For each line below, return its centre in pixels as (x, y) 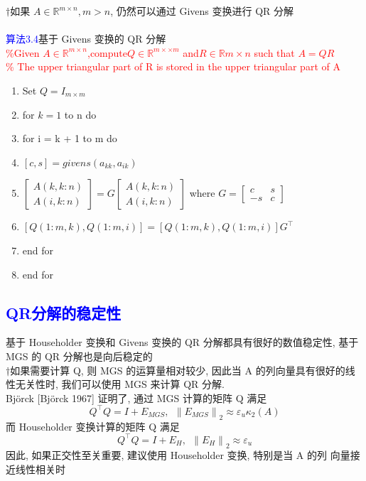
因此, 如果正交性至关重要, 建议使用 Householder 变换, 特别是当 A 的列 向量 (178, 455)
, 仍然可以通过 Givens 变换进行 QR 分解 (202, 11)
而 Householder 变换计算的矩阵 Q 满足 (93, 426)
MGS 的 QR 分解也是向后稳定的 (79, 356)
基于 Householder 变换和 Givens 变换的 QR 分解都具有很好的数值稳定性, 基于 (182, 342)
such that (274, 52)
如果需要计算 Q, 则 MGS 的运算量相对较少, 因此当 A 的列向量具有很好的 (178, 370)
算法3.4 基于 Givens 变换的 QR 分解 (86, 39)
